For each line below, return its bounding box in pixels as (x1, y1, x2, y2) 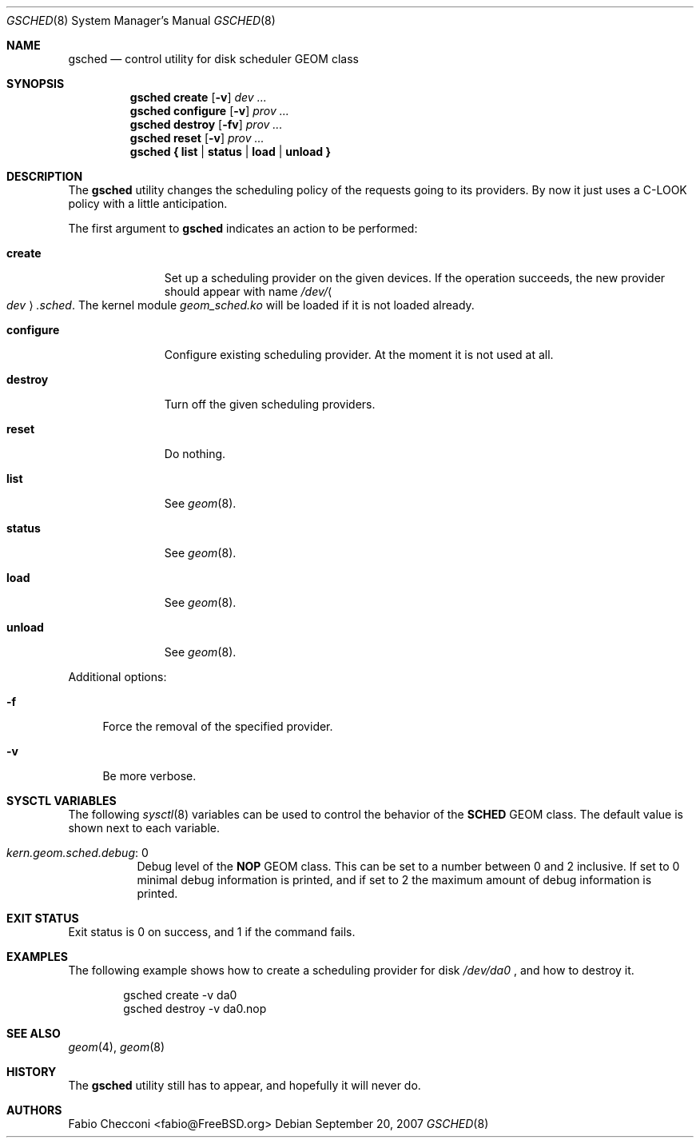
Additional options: (68, 670, 167, 684)
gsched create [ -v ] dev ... (129, 90, 267, 104)
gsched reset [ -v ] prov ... (129, 131, 264, 145)
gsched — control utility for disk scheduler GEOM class (68, 52, 359, 66)
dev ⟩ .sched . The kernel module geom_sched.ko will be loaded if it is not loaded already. (6, 298, 475, 312)
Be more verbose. (102, 769, 197, 783)
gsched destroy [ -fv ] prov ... (129, 118, 283, 131)
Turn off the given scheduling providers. (164, 397, 376, 411)
